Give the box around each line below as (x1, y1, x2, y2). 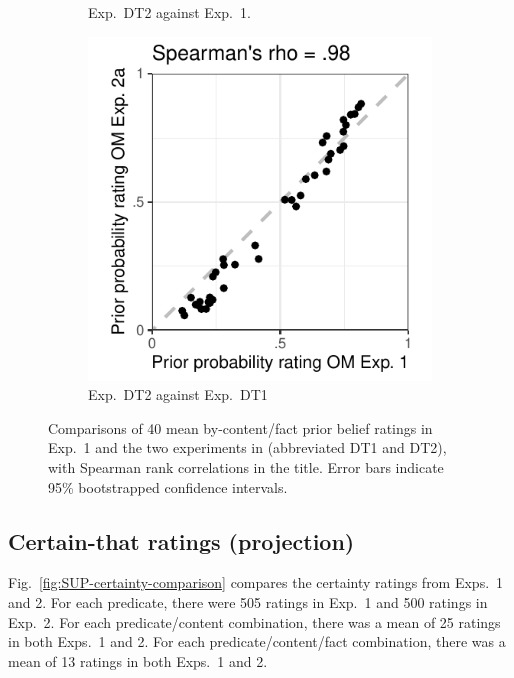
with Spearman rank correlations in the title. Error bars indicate (48, 456, 444, 477)
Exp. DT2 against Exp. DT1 (88, 384, 268, 405)
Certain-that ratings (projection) (8, 525, 355, 556)
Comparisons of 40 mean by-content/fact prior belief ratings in (48, 417, 433, 438)
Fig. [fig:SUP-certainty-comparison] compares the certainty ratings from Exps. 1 (8, 572, 504, 593)
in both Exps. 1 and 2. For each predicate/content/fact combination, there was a (8, 631, 506, 652)
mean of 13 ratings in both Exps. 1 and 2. (8, 650, 268, 671)
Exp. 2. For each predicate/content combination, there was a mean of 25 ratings (8, 611, 501, 632)
